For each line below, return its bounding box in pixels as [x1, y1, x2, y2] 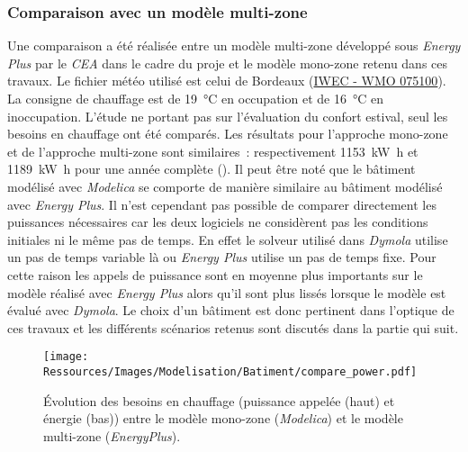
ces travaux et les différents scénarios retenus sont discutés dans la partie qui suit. [7, 318, 459, 337]
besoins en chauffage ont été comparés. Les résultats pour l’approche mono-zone [7, 124, 448, 143]
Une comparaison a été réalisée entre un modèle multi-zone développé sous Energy [7, 36, 461, 55]
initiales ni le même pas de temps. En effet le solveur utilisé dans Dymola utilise [7, 230, 448, 249]
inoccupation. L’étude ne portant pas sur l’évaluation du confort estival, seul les [7, 106, 448, 125]
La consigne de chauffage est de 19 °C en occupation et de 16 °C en [7, 89, 383, 107]
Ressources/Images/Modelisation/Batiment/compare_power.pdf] [43, 365, 418, 378]
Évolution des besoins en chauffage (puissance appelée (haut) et [43, 391, 395, 410]
